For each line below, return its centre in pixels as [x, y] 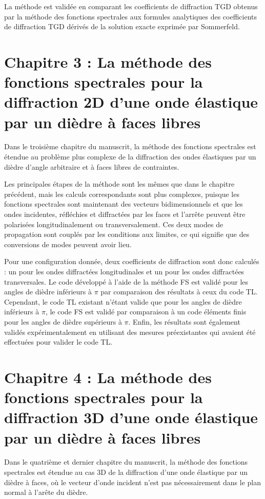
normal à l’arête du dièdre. [46, 492]
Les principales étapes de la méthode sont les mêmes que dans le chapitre [119, 184]
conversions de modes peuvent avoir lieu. [68, 244]
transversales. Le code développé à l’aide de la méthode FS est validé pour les [126, 281]
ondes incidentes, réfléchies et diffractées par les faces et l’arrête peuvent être [125, 214]
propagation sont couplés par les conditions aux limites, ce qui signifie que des [127, 234]
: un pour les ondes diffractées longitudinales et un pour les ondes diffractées [124, 271]
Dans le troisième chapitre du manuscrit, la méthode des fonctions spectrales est [130, 146]
